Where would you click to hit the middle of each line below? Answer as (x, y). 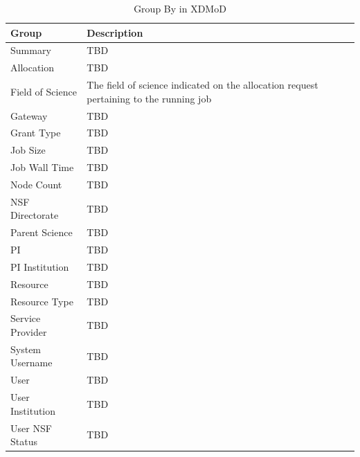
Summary (31, 50)
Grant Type (36, 133)
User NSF (31, 428)
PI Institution (40, 266)
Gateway (29, 115)
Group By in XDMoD (180, 8)
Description (115, 32)
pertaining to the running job (149, 98)
